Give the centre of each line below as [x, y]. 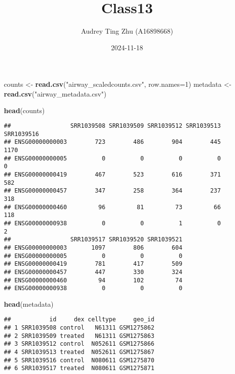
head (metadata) [29, 304]
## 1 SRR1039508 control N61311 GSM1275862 [79, 328]
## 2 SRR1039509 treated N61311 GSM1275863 [79, 336]
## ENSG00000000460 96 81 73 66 [112, 207]
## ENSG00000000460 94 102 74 [93, 280]
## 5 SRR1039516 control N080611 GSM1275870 [79, 360]
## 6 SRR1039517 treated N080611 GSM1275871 [79, 368]
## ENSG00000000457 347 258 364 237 [112, 191]
